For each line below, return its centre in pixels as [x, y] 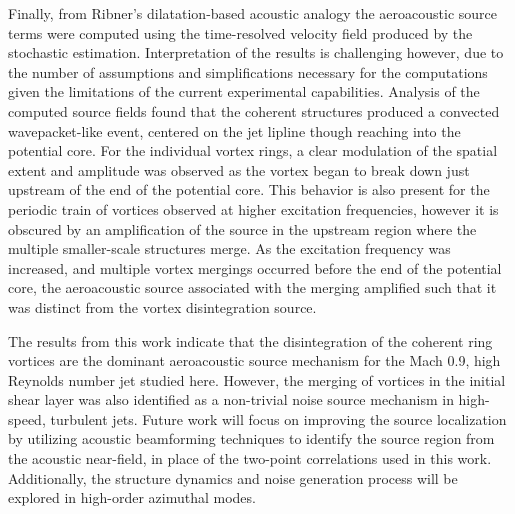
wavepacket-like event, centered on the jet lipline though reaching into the [234, 130]
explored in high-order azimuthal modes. [132, 497]
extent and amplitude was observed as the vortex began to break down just [239, 169]
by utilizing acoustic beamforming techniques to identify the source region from [251, 438]
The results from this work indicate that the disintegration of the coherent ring [250, 340]
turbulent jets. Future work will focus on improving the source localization [278, 418]
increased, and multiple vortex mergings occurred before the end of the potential [255, 267]
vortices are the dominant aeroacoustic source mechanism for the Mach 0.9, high [254, 360]
